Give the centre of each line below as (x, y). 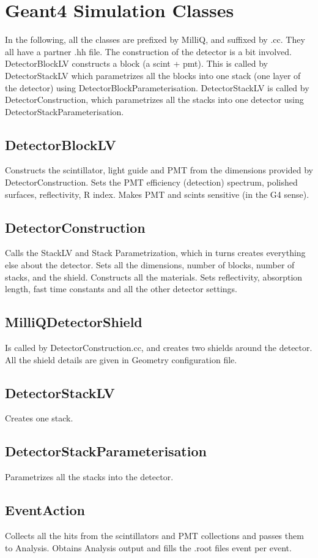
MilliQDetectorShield (74, 322)
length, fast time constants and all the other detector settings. (121, 289)
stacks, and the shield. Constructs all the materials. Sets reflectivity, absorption (154, 277)
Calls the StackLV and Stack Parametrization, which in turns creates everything (155, 253)
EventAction (45, 510)
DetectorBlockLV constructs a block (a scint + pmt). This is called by (136, 63)
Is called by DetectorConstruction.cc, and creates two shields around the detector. (159, 348)
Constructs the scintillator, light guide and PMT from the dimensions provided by (159, 170)
